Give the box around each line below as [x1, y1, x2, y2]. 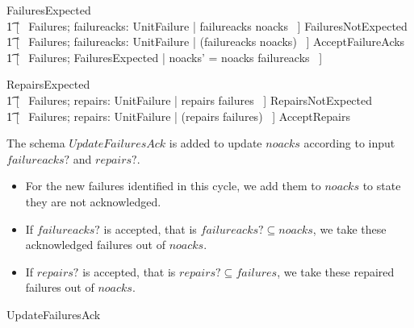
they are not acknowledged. [25, 193, 161, 210]
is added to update [169, 135, 262, 152]
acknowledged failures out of [25, 236, 165, 253]
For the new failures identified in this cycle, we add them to [25, 177, 321, 194]
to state [362, 177, 401, 194]
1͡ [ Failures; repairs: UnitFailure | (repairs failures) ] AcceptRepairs [6, 107, 350, 124]
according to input [303, 135, 395, 152]
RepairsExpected [6, 76, 90, 93]
